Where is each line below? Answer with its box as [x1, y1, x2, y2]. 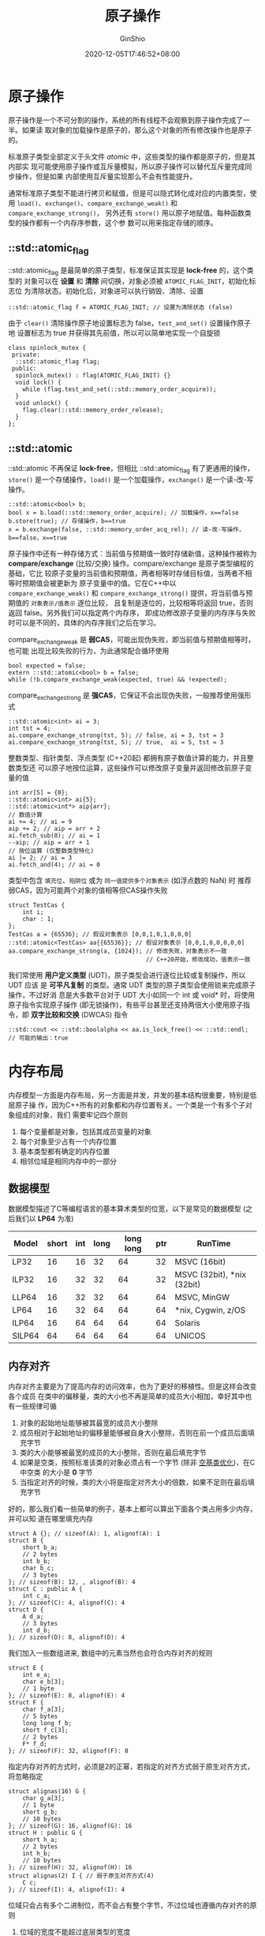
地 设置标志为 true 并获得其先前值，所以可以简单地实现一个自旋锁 [8, 329, 221, 338]
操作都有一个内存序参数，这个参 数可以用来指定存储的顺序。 [21, 218, 218, 227]
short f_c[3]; [22, 1727, 69, 1735]
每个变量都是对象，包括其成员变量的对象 [19, 1126, 151, 1136]
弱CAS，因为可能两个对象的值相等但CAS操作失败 [8, 885, 168, 895]
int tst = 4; [8, 724, 51, 732]
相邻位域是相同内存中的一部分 [19, 1156, 117, 1166]
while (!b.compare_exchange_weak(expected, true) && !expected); [8, 675, 227, 683]
